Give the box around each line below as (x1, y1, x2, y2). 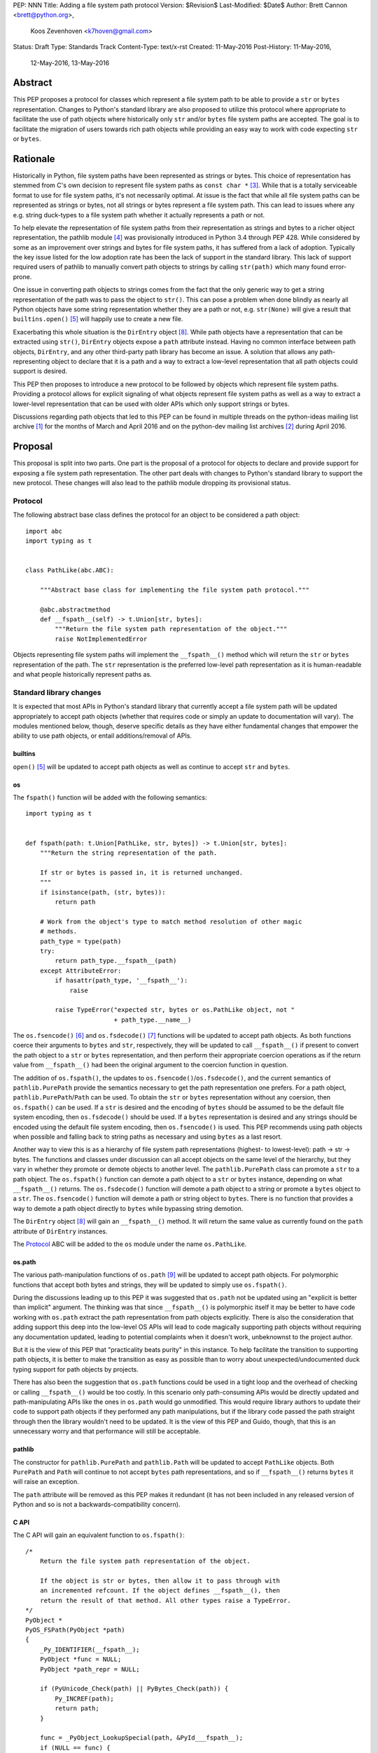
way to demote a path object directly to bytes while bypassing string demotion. (13, 1204, 244, 1212)
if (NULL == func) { (39, 1743, 111, 1752)
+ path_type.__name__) (113, 1015, 192, 1024)
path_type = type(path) (39, 937, 122, 945)
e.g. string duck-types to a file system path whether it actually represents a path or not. (13, 210, 265, 219)
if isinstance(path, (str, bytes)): (39, 888, 166, 896)
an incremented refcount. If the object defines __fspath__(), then (39, 1587, 280, 1595)
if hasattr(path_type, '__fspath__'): (55, 977, 188, 984)
